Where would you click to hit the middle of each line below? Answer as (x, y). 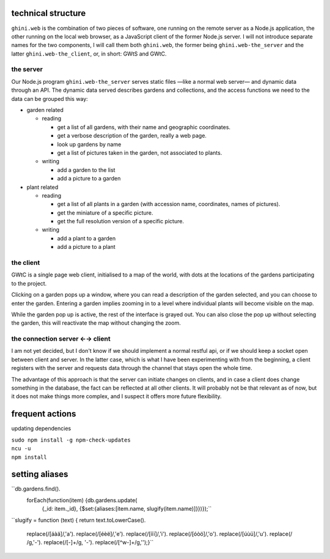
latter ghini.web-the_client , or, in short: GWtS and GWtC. (89, 54)
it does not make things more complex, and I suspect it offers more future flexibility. (117, 396)
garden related (45, 110)
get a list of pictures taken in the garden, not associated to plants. (140, 152)
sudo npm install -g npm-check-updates (71, 440)
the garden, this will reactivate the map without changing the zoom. (96, 323)
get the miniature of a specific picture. (105, 213)
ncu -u (21, 449)
